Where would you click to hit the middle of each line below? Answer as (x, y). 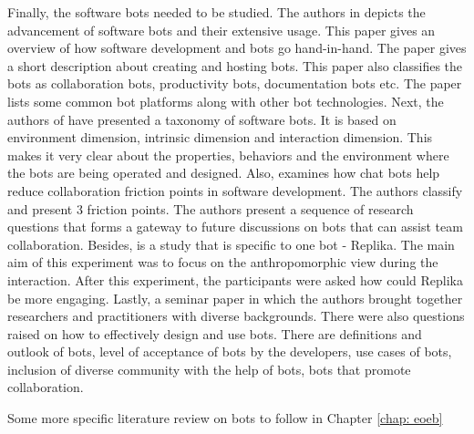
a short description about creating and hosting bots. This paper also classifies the (235, 65)
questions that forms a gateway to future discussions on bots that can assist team (235, 227)
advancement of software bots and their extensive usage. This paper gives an (222, 30)
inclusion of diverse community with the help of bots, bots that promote (209, 369)
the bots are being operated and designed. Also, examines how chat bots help (224, 173)
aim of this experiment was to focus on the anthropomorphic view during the (223, 262)
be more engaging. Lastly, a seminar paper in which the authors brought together (235, 298)
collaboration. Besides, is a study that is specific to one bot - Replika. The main (231, 244)
